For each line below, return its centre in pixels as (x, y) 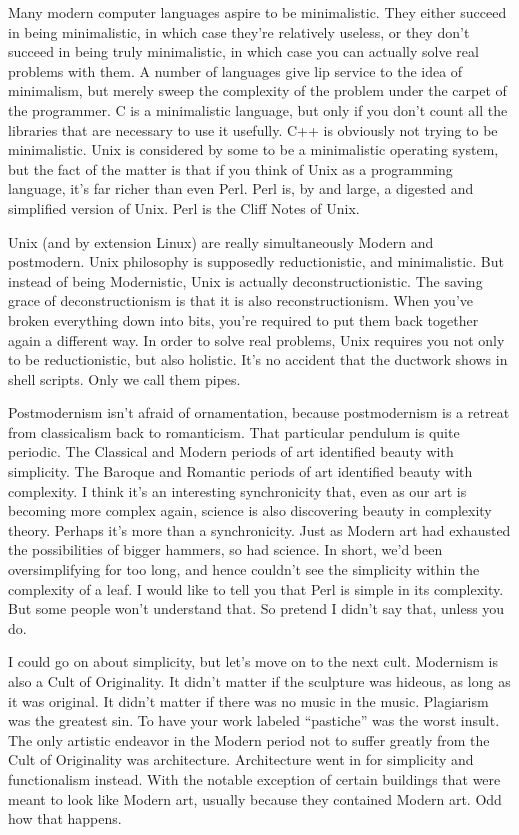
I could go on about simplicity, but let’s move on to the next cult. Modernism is (253, 661)
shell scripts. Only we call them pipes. (124, 378)
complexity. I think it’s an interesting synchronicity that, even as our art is (237, 490)
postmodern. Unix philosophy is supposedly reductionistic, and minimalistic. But (256, 261)
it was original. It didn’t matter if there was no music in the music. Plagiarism (248, 700)
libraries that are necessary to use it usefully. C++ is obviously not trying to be (253, 129)
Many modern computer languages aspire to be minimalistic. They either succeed (257, 12)
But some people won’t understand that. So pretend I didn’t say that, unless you (256, 608)
